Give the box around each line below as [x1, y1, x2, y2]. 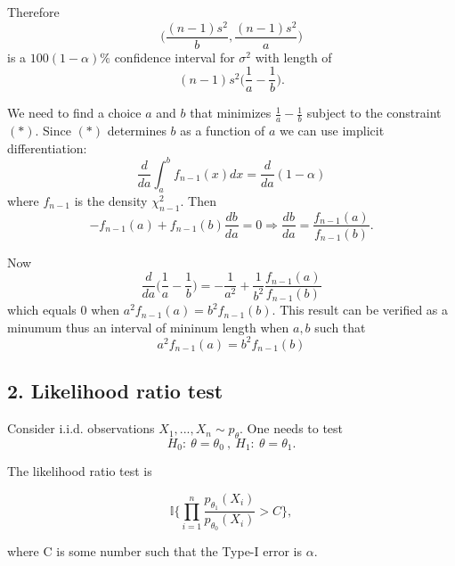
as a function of [180, 121, 265, 140]
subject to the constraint [306, 103, 442, 122]
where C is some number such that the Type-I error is [7, 542, 303, 561]
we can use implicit [279, 121, 385, 140]
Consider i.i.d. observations [7, 419, 155, 438]
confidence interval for [114, 47, 235, 66]
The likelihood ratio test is [7, 462, 152, 480]
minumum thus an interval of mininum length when [7, 317, 289, 336]
